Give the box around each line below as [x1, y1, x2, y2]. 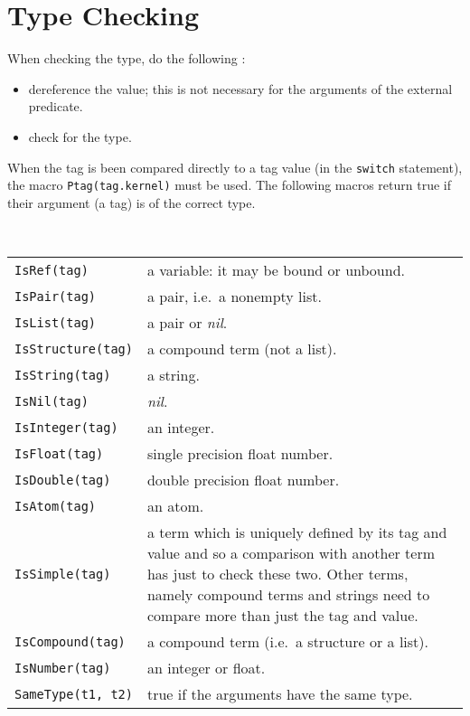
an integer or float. [146, 657, 266, 678]
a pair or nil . [146, 312, 228, 333]
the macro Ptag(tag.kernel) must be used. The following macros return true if [7, 175, 452, 194]
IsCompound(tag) [14, 634, 126, 649]
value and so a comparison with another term [146, 542, 436, 563]
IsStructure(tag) [14, 341, 133, 356]
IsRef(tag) [14, 262, 89, 278]
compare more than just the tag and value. [146, 605, 418, 626]
